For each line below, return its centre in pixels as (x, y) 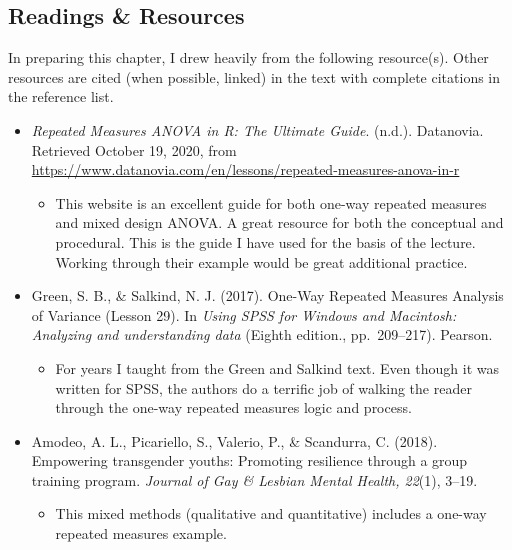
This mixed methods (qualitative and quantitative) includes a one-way (271, 513)
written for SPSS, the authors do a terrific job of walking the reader (263, 387)
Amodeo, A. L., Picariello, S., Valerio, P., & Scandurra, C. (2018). (234, 440)
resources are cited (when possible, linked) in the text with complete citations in (254, 76)
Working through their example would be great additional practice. (261, 261)
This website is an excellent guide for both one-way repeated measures (271, 202)
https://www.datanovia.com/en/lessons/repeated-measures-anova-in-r (245, 169)
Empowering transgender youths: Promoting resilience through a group (249, 460)
